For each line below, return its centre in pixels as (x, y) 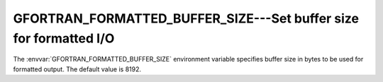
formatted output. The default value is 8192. (77, 69)
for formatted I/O (64, 38)
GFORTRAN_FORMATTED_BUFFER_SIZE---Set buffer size (186, 18)
